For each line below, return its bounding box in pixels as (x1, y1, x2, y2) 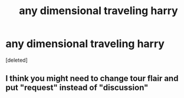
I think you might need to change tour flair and (5, 73, 179, 83)
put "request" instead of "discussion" (5, 83, 149, 93)
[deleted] (5, 56, 28, 63)
